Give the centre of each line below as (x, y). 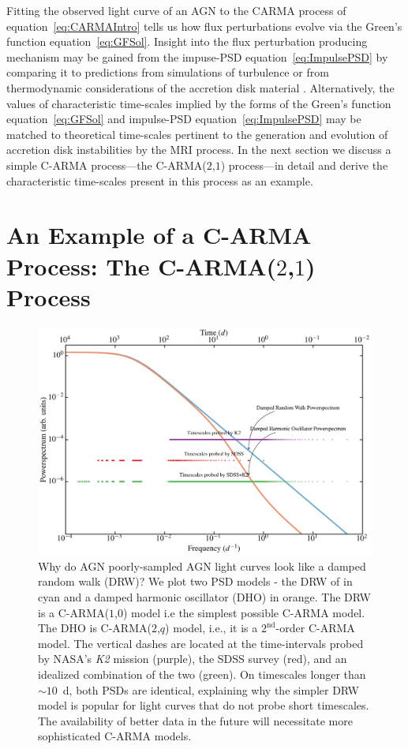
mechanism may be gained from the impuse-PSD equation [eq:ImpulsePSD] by (197, 56)
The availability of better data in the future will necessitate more (195, 720)
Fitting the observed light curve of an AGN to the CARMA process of (176, 10)
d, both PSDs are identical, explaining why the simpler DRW (211, 689)
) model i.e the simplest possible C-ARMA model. (244, 612)
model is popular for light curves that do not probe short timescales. (204, 705)
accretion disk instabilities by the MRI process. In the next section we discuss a (199, 150)
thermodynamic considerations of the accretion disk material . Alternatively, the (200, 87)
